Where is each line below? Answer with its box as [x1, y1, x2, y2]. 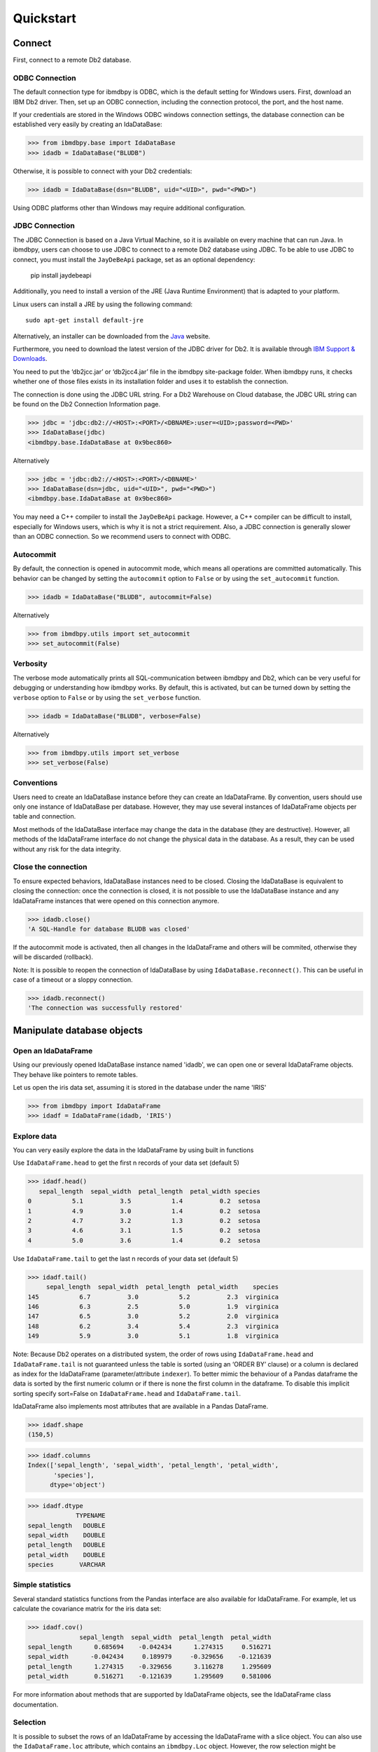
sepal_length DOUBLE [27, 1521, 106, 1529]
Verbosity [13, 659, 48, 669]
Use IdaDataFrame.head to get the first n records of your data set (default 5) [13, 1158, 239, 1167]
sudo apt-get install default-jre [25, 316, 143, 324]
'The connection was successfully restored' [27, 1004, 183, 1012]
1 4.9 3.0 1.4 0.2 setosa [27, 1207, 260, 1215]
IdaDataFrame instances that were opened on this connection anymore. [13, 896, 220, 905]
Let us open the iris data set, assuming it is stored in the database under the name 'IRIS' [13, 1083, 267, 1091]
